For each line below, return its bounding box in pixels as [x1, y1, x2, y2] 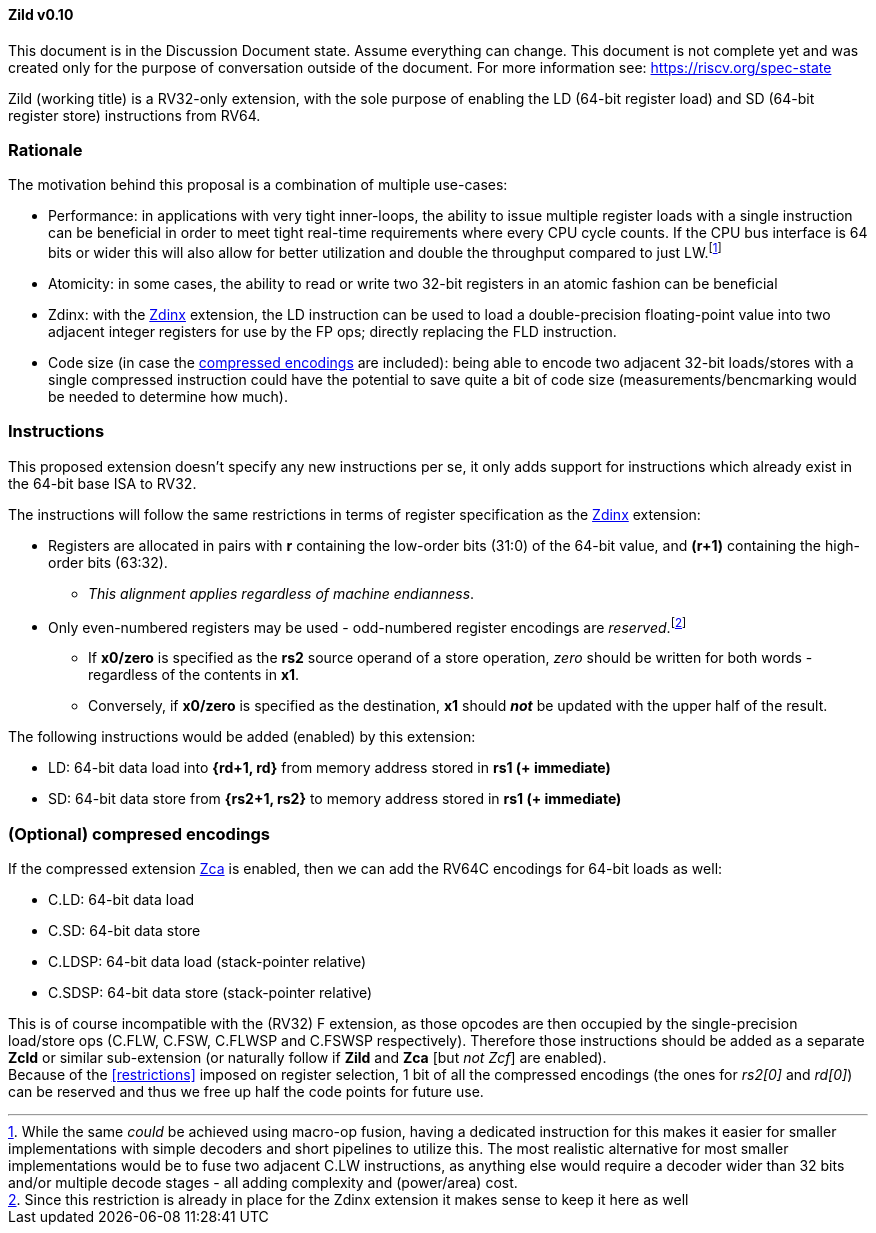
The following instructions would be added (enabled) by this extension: [8, 728, 476, 746]
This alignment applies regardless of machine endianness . [88, 584, 475, 602]
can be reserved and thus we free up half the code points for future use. [8, 1083, 484, 1101]
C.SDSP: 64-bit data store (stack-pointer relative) [48, 984, 373, 1002]
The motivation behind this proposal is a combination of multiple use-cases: [8, 176, 508, 194]
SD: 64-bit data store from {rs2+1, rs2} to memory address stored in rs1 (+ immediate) [48, 790, 622, 808]
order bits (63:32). [48, 553, 168, 571]
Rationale [8, 139, 83, 160]
